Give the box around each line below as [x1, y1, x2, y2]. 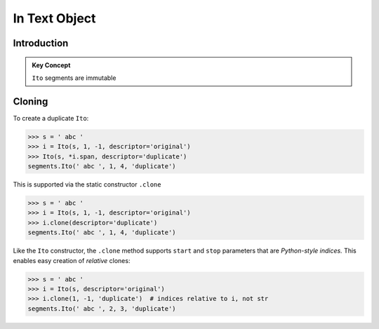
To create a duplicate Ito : [13, 114, 89, 122]
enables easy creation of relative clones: [13, 256, 131, 264]
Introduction [13, 37, 69, 49]
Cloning [13, 95, 48, 107]
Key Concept [32, 60, 71, 69]
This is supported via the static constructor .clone [13, 180, 161, 189]
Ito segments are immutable [32, 74, 117, 82]
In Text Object [13, 11, 96, 26]
